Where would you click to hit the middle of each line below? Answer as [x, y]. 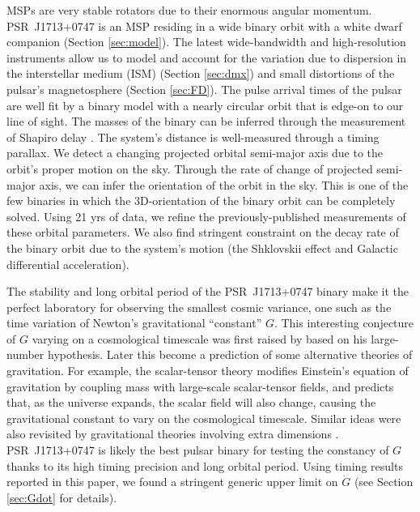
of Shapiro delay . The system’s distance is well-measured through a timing [193, 137]
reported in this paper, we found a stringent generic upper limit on [172, 482]
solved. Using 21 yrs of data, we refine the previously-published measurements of [206, 216]
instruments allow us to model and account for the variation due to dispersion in [207, 57]
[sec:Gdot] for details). [62, 497]
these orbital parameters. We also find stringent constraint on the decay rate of [203, 232]
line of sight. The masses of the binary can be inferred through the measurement [206, 121]
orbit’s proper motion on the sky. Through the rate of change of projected [190, 168]
